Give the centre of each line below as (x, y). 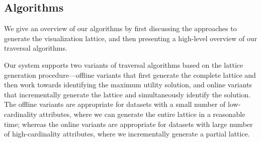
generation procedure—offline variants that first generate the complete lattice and (130, 75)
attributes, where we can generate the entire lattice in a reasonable (142, 114)
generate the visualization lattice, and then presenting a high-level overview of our (131, 38)
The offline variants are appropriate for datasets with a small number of (115, 104)
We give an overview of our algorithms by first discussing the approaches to (120, 28)
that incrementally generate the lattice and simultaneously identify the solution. (127, 94)
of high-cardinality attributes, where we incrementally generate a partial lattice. (127, 134)
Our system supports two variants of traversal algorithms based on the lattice (124, 64)
